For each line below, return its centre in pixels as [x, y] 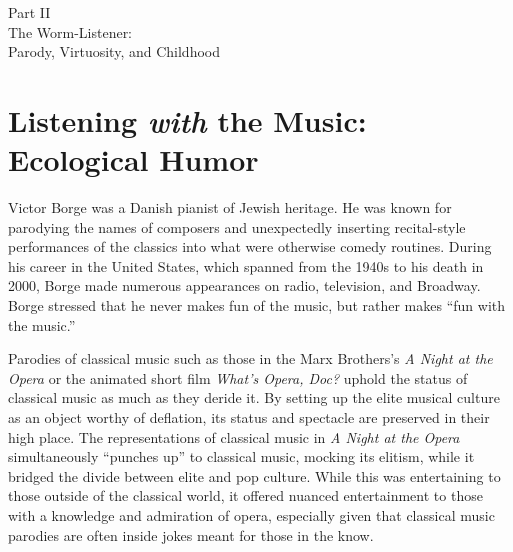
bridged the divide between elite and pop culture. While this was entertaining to [254, 475]
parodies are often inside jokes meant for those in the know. [191, 534]
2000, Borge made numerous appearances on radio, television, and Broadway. [244, 285]
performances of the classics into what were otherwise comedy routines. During [250, 246]
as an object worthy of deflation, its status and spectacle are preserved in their [249, 417]
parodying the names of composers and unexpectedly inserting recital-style [237, 226]
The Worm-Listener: [70, 31]
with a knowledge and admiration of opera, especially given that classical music [251, 515]
